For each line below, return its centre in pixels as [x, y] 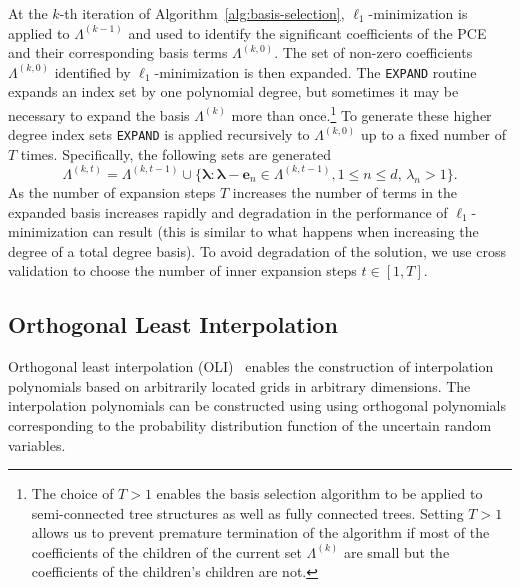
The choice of [72, 493]
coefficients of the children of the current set [166, 551]
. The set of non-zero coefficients [373, 52]
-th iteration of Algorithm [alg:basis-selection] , [202, 13]
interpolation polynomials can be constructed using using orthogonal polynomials [257, 405]
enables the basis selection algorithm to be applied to [319, 493]
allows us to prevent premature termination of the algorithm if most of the [260, 532]
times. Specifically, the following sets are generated [176, 153]
